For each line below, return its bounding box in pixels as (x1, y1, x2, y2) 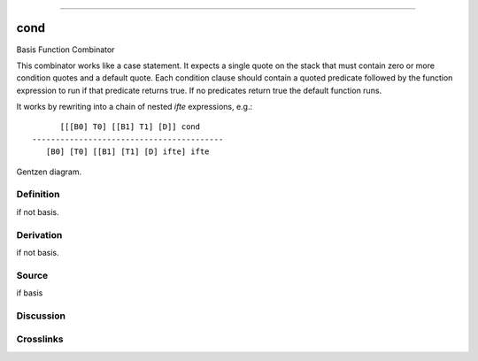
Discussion (16, 310, 66, 322)
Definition (16, 188, 60, 201)
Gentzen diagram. (16, 166, 82, 177)
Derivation (16, 228, 63, 241)
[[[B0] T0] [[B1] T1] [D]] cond (59, 122, 201, 132)
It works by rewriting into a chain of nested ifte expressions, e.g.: (16, 102, 253, 112)
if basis (16, 288, 43, 298)
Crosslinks (16, 333, 64, 345)
